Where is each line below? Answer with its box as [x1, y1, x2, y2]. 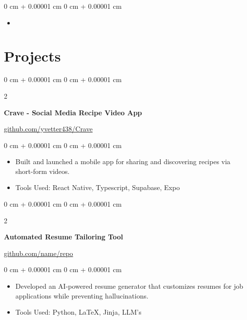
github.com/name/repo [4, 248, 73, 258]
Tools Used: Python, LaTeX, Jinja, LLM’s [15, 307, 142, 317]
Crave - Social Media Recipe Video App [4, 107, 142, 117]
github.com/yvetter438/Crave [4, 124, 93, 134]
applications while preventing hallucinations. [15, 290, 148, 300]
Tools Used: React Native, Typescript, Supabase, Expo [15, 182, 180, 192]
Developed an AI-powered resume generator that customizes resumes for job [15, 281, 244, 291]
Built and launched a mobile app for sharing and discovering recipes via [15, 156, 230, 167]
